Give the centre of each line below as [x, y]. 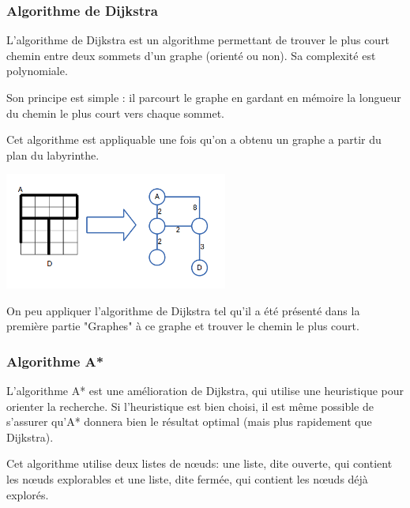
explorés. [28, 494]
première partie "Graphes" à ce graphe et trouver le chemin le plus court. [183, 326]
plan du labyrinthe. [53, 154]
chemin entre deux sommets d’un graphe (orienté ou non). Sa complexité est [191, 55]
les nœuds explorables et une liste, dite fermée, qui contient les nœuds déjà [187, 478]
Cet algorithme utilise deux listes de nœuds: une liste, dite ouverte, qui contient [199, 463]
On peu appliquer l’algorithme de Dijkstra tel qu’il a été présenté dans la [183, 310]
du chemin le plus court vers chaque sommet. [115, 113]
